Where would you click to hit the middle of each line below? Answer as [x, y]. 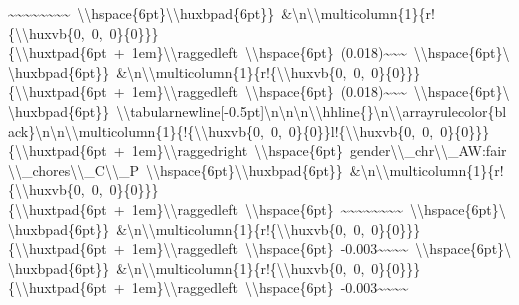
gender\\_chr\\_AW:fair [428, 150]
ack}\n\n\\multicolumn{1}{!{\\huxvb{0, [136, 130]
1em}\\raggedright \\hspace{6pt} [237, 150]
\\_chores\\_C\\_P [73, 169]
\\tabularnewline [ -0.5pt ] [190, 110]
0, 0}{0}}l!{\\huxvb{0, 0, [352, 130]
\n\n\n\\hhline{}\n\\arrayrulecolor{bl [385, 110]
